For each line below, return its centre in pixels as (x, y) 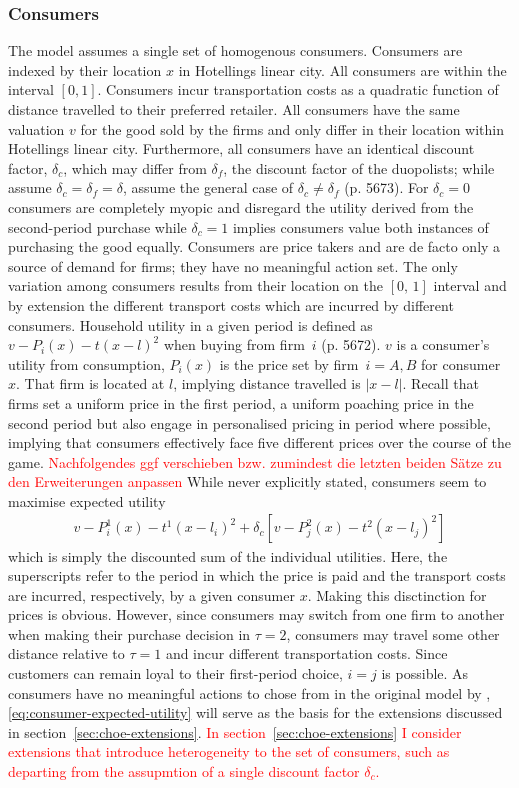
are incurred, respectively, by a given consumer (151, 594)
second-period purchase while (97, 226)
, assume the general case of (208, 187)
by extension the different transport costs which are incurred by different (231, 304)
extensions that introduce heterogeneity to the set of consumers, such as (229, 751)
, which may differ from (135, 167)
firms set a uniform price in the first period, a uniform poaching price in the (241, 402)
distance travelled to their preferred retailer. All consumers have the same (234, 109)
